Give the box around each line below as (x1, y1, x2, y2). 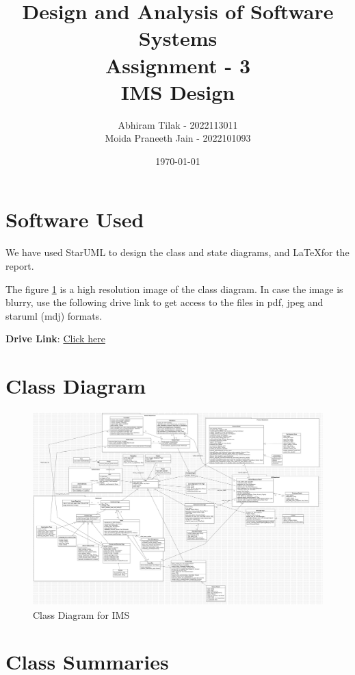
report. (5, 259, 34, 272)
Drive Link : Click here (5, 331, 105, 346)
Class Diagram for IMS (33, 607, 130, 622)
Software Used (5, 205, 144, 233)
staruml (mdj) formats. (5, 308, 103, 322)
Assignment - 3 (105, 51, 251, 79)
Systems (138, 24, 218, 52)
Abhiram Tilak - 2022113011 (118, 117, 238, 131)
